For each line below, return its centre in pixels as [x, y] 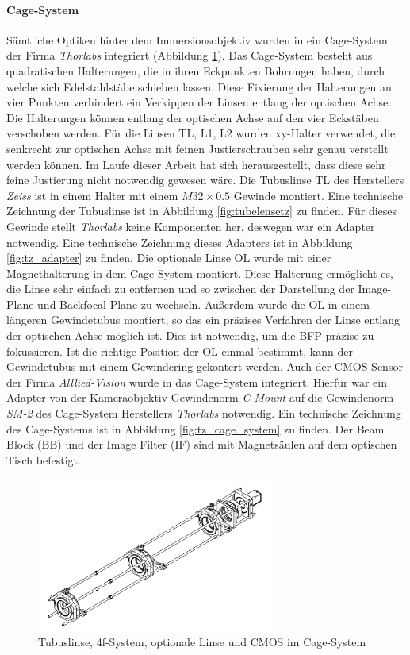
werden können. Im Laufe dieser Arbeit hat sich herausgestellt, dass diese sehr [196, 164]
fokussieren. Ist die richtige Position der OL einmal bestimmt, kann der [180, 351]
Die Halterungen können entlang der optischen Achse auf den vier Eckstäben [193, 117]
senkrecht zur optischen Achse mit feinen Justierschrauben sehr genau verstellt [197, 148]
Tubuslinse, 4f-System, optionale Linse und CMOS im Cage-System [202, 642]
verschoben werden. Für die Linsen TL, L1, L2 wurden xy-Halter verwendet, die [201, 133]
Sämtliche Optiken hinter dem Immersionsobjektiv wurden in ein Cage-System [197, 39]
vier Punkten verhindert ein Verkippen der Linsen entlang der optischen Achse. [199, 102]
